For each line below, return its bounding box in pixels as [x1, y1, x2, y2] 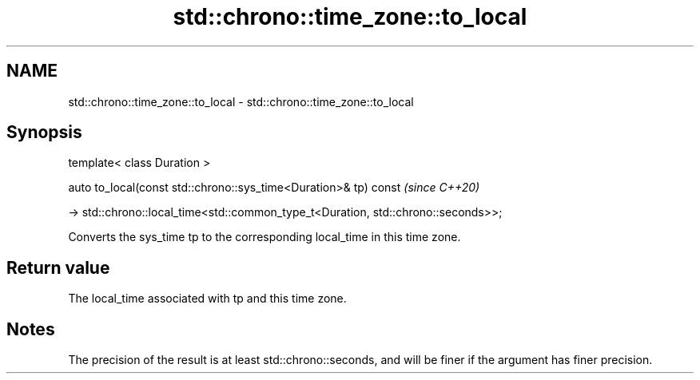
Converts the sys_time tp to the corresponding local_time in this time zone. [68, 230, 461, 244]
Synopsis [6, 122, 82, 143]
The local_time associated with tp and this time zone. [68, 291, 347, 306]
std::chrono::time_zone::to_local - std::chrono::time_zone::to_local [68, 94, 414, 109]
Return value [6, 257, 110, 278]
